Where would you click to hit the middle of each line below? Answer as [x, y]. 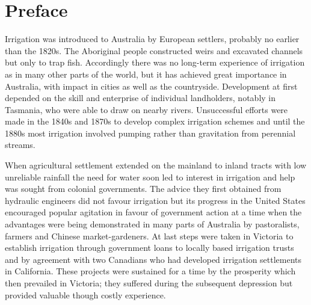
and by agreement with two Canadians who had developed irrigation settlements [153, 259]
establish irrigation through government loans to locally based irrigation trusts [149, 248]
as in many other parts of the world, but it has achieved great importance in [146, 74]
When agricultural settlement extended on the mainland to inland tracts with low [156, 165]
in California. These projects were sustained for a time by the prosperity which [150, 271]
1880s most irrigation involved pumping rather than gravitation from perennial [150, 133]
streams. [20, 145]
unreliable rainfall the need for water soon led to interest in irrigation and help [150, 177]
